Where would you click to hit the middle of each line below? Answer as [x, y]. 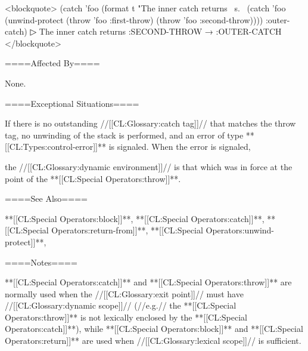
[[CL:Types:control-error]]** [56, 147]
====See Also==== [46, 198]
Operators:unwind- [240, 230]
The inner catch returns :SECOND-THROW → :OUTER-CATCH [160, 31]
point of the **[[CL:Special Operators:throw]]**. [93, 178]
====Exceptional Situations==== [72, 103]
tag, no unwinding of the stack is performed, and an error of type [124, 135]
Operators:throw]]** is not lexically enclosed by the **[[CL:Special [126, 317]
